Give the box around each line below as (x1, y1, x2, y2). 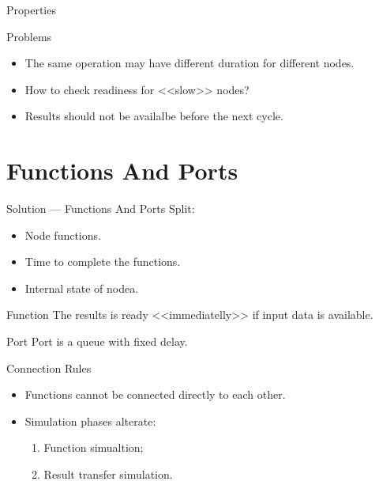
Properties (6, 2, 56, 17)
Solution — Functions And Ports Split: (6, 200, 195, 217)
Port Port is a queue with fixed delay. (6, 333, 188, 350)
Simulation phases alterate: (24, 412, 156, 429)
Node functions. (24, 226, 101, 243)
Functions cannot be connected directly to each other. (24, 386, 286, 403)
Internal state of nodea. (24, 279, 139, 296)
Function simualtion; (43, 439, 144, 456)
